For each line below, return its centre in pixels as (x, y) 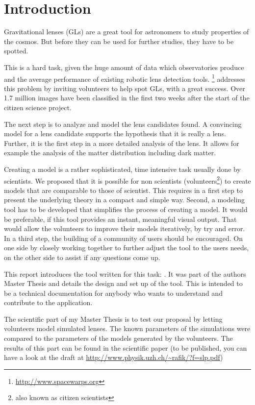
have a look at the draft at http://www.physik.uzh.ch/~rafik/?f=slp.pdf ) (114, 357)
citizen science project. (38, 107)
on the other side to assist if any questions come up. (82, 257)
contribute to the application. (48, 302)
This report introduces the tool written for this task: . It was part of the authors (125, 274)
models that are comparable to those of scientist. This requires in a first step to (123, 190)
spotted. (16, 51)
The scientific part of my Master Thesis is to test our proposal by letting (113, 319)
